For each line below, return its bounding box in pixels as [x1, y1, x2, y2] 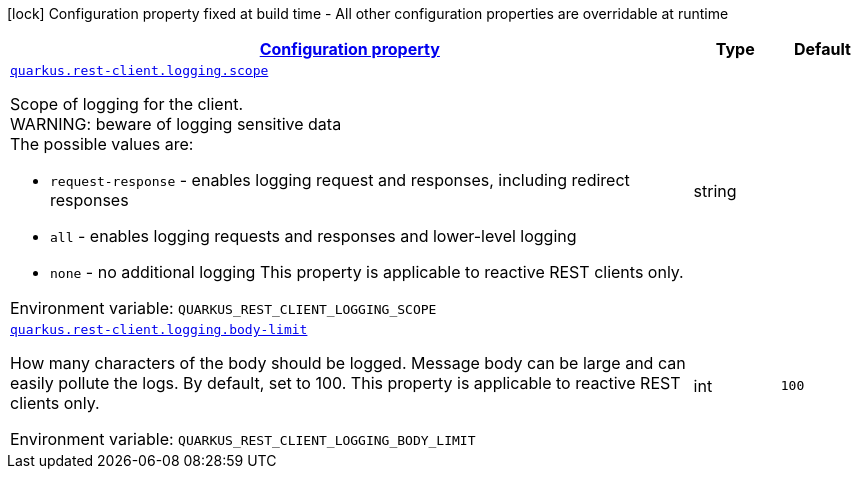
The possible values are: [10, 134, 194, 154]
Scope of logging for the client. [10, 94, 243, 114]
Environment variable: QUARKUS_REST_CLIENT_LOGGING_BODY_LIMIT [10, 429, 476, 449]
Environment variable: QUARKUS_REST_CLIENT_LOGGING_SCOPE [10, 298, 437, 318]
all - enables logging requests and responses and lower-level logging [50, 226, 577, 246]
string [693, 180, 737, 201]
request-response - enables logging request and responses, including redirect [50, 170, 630, 190]
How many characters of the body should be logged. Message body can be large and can [10, 353, 686, 373]
